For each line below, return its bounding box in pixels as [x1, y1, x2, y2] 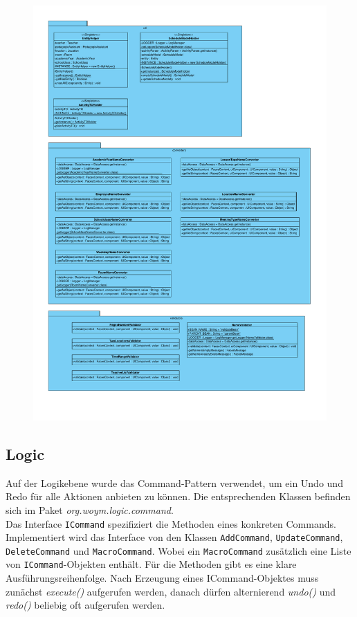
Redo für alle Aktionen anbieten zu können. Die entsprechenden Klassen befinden [6, 489, 351, 504]
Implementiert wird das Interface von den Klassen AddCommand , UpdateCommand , [6, 530, 343, 544]
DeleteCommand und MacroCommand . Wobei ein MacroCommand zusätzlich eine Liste [6, 543, 351, 558]
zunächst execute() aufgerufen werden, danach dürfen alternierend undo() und [6, 584, 336, 598]
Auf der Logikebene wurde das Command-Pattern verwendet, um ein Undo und [6, 475, 343, 490]
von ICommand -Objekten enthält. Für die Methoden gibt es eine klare [6, 557, 297, 571]
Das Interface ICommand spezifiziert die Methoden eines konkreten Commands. [6, 516, 336, 531]
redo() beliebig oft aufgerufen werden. [6, 598, 165, 612]
